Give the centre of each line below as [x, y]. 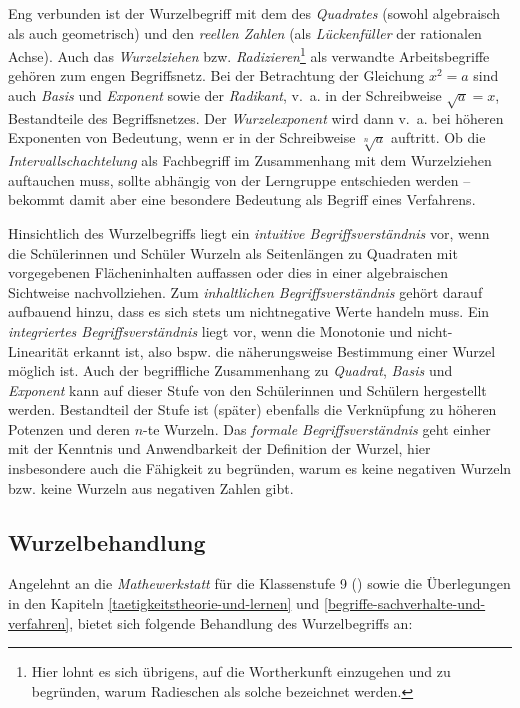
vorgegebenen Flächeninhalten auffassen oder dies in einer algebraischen [228, 272]
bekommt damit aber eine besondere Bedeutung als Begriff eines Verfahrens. [242, 199]
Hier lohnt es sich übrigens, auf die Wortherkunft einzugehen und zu [241, 671]
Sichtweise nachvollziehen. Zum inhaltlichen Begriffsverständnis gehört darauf [245, 291]
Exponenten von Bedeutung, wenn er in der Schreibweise [182, 137]
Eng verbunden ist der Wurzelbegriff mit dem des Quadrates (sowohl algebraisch [254, 13]
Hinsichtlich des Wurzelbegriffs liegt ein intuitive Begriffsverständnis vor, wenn [249, 232]
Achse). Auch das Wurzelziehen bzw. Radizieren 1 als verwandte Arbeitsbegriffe [249, 54]
